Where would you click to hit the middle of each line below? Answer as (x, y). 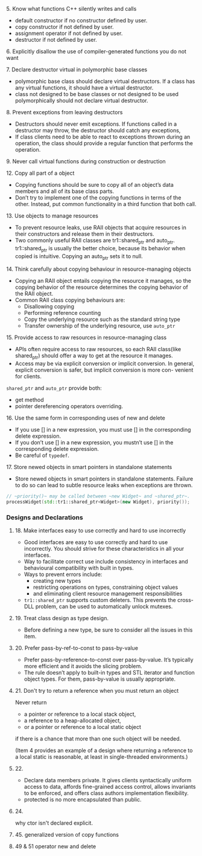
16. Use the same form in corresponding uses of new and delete (86, 418)
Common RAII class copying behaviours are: (70, 300)
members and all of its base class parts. (65, 191)
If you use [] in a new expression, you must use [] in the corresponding (103, 430)
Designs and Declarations (45, 517)
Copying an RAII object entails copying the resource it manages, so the (103, 281)
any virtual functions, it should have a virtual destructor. (84, 88)
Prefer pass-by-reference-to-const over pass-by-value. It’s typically (109, 660)
